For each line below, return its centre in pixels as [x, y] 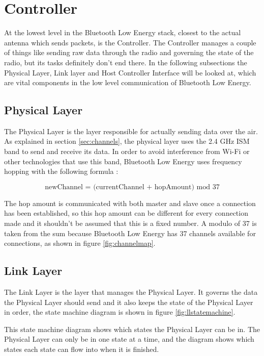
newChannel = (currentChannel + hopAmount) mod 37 [132, 187]
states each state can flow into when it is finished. [82, 349]
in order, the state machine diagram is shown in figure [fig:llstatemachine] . [120, 312]
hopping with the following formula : [61, 171]
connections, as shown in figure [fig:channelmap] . [80, 243]
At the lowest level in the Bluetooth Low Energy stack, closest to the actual [123, 32]
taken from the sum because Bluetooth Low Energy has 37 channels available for [130, 233]
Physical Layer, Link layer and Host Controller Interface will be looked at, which [130, 72]
